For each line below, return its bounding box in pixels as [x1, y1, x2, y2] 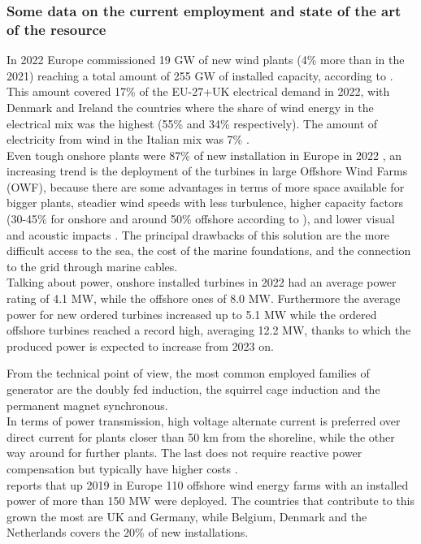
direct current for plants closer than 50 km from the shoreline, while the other [7, 428, 395, 445]
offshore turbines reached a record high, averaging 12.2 [7, 322, 279, 339]
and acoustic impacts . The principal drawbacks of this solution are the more [7, 226, 390, 243]
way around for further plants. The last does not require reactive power [7, 444, 362, 461]
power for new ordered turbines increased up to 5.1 [7, 305, 261, 322]
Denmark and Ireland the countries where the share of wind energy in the [7, 98, 374, 115]
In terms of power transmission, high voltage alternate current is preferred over [7, 412, 401, 430]
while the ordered [289, 305, 377, 322]
